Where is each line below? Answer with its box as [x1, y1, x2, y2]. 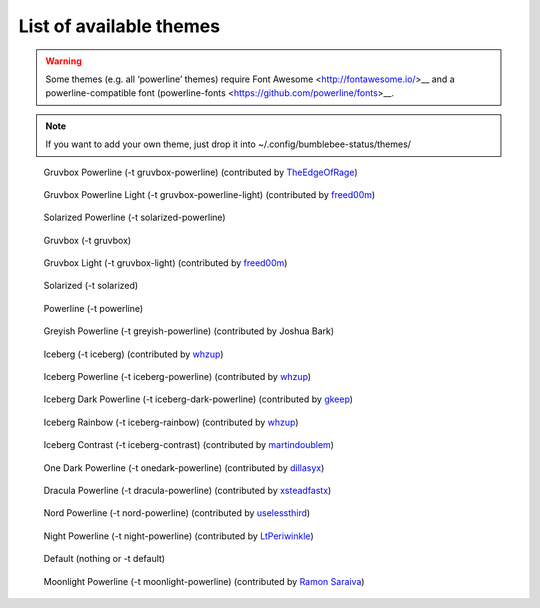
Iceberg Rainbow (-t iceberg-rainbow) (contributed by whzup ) [43, 416, 299, 428]
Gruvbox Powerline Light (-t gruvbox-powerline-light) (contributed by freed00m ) [43, 188, 376, 200]
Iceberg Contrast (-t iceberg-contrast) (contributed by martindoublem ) [43, 439, 335, 451]
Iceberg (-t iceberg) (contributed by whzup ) [43, 348, 224, 360]
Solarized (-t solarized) [43, 280, 139, 292]
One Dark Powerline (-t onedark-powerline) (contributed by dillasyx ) [43, 461, 325, 474]
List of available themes [18, 15, 220, 37]
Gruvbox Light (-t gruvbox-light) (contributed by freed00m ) [43, 257, 288, 269]
